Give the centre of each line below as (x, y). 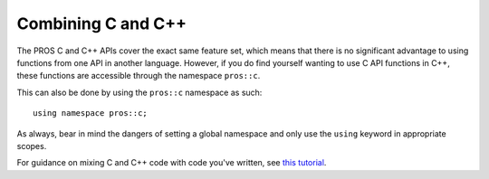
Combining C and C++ (102, 24)
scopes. (32, 146)
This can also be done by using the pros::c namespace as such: (139, 92)
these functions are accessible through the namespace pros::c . (139, 76)
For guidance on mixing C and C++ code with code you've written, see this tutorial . (172, 163)
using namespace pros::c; (91, 113)
